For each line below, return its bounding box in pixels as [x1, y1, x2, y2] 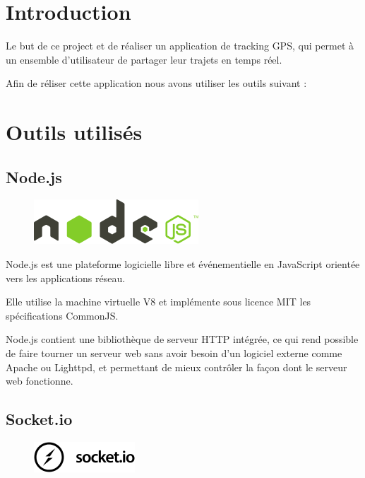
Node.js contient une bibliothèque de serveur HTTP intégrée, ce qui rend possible [6, 332, 359, 346]
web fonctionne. [6, 373, 73, 388]
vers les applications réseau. [6, 270, 126, 285]
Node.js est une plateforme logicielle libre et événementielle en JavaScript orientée [6, 257, 360, 272]
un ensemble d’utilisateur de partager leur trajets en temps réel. [6, 52, 282, 66]
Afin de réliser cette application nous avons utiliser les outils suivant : [6, 76, 307, 91]
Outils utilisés [6, 117, 143, 146]
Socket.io [6, 408, 73, 430]
